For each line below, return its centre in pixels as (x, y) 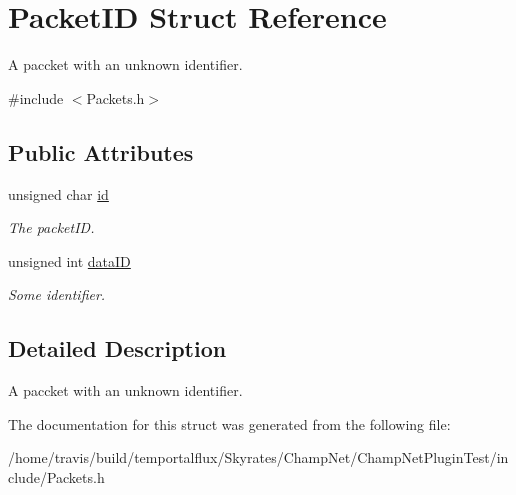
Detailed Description (117, 348)
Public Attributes (101, 151)
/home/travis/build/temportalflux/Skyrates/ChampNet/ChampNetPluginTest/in (258, 457)
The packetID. (51, 227)
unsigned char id (58, 193)
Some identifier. (57, 294)
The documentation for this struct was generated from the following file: (229, 423)
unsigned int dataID (69, 260)
